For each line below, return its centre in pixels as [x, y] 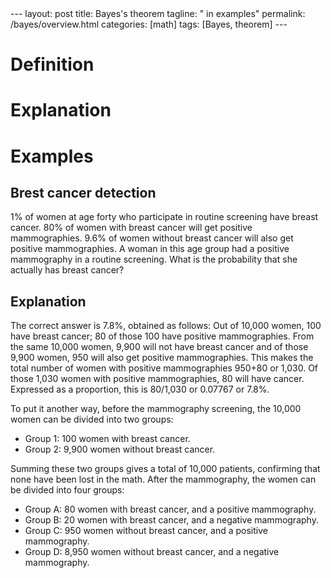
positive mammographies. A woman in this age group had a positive [150, 249]
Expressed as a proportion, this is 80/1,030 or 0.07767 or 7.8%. [140, 389]
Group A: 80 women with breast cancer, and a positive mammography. [170, 509]
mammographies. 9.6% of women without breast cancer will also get [152, 238]
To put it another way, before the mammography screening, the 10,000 [156, 409]
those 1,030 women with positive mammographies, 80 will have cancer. [157, 379]
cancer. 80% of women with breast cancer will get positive [131, 228]
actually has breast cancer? [67, 270]
